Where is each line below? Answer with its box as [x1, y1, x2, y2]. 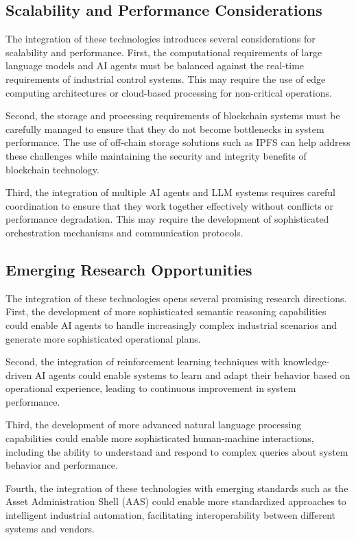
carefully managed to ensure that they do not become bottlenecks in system [5, 121, 324, 136]
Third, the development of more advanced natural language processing [5, 417, 302, 432]
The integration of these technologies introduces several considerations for [5, 32, 316, 46]
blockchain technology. [5, 162, 99, 176]
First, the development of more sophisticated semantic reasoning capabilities [5, 304, 327, 319]
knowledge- [283, 354, 330, 369]
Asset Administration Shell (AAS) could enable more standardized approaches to [5, 494, 346, 508]
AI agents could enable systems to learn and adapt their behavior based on [34, 367, 351, 382]
